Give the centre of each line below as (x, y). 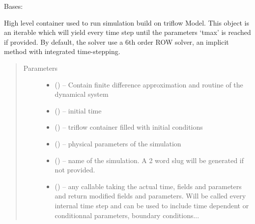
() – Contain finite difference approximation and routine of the (149, 84)
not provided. (75, 170)
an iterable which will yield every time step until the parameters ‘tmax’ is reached (127, 32)
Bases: (14, 6)
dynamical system (82, 94)
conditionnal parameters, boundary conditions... (127, 215)
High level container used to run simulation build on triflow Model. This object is (127, 22)
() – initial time (78, 110)
